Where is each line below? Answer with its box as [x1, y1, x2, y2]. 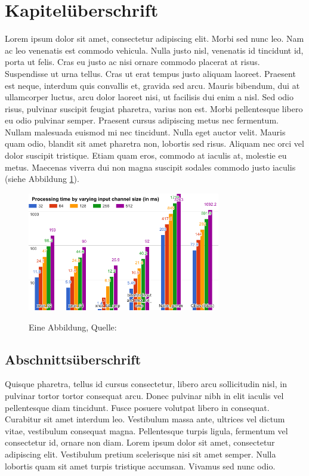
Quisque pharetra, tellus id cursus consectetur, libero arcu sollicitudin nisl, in [5, 378, 287, 390]
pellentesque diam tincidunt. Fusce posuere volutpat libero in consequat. [5, 401, 270, 413]
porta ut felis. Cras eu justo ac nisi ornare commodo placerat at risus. [5, 55, 260, 68]
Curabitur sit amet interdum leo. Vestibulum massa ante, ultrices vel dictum [5, 413, 285, 425]
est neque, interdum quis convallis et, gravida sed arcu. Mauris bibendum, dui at [5, 79, 300, 91]
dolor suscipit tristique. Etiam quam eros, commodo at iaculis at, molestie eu [5, 149, 287, 162]
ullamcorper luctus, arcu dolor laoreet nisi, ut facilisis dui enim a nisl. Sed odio [5, 91, 294, 103]
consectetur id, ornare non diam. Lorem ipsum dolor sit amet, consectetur [5, 436, 275, 449]
